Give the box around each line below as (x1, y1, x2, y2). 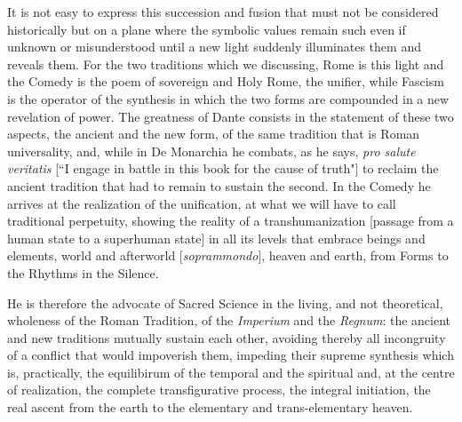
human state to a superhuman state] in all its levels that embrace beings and (7, 228, 426, 247)
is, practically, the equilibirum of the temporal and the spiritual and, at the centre (7, 362, 455, 381)
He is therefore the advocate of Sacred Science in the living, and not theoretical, (7, 293, 443, 312)
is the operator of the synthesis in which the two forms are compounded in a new (7, 89, 450, 107)
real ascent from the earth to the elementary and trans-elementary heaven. (7, 398, 413, 417)
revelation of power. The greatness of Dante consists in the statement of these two (7, 107, 454, 125)
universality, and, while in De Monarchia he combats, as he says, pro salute (7, 141, 416, 160)
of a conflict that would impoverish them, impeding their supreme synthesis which (7, 346, 454, 364)
